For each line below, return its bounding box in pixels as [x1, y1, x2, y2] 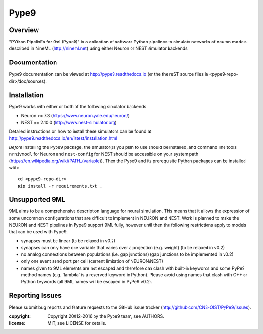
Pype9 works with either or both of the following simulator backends [9, 104, 147, 109]
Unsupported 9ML [9, 195, 66, 204]
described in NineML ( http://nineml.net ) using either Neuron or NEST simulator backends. [9, 45, 189, 51]
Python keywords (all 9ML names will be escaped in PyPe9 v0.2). [21, 279, 153, 285]
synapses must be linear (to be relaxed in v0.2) [21, 238, 116, 244]
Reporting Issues [9, 292, 62, 300]
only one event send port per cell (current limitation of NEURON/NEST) [21, 258, 163, 264]
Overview [9, 26, 39, 34]
